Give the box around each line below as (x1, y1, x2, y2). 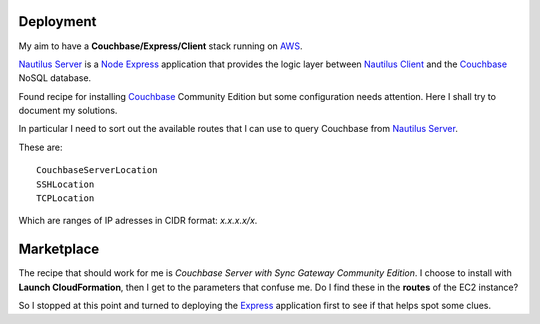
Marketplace (18, 241, 100, 258)
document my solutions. (18, 105, 118, 117)
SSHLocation (36, 178, 95, 190)
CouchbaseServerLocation (36, 165, 158, 176)
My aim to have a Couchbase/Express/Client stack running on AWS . (18, 40, 303, 52)
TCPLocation (36, 193, 95, 204)
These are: (18, 141, 64, 153)
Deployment (18, 13, 97, 30)
